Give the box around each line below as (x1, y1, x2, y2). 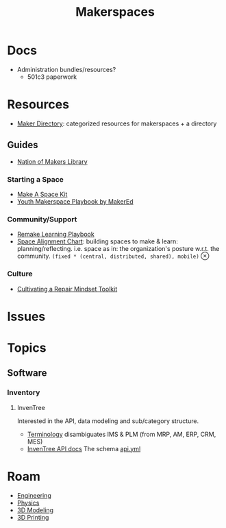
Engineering (16, 491, 51, 499)
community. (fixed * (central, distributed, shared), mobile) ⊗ (16, 252, 210, 261)
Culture (7, 269, 33, 278)
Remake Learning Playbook (16, 230, 95, 239)
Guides (7, 139, 39, 151)
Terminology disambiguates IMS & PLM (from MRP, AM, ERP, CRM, (27, 430, 216, 438)
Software (7, 368, 47, 379)
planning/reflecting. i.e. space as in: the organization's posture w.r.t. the (16, 245, 220, 253)
